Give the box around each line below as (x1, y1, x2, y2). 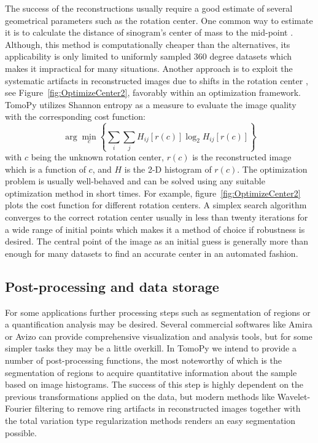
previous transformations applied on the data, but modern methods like (5, 390, 275, 402)
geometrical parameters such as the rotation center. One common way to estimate (5, 14, 313, 26)
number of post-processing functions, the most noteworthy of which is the (5, 354, 282, 367)
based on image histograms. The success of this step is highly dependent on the (5, 378, 304, 391)
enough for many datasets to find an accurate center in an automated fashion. (5, 246, 298, 259)
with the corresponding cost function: (5, 110, 145, 123)
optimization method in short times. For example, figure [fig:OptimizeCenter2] (5, 186, 301, 199)
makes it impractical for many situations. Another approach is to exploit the (5, 61, 293, 74)
